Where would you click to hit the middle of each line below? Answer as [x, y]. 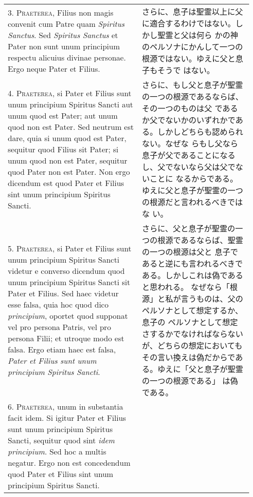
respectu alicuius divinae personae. [67, 57]
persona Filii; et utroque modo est [66, 338]
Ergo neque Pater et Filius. [54, 69]
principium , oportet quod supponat [68, 316]
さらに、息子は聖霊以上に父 [192, 11]
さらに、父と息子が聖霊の [189, 228]
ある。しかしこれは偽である [192, 275]
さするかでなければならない [192, 334]
